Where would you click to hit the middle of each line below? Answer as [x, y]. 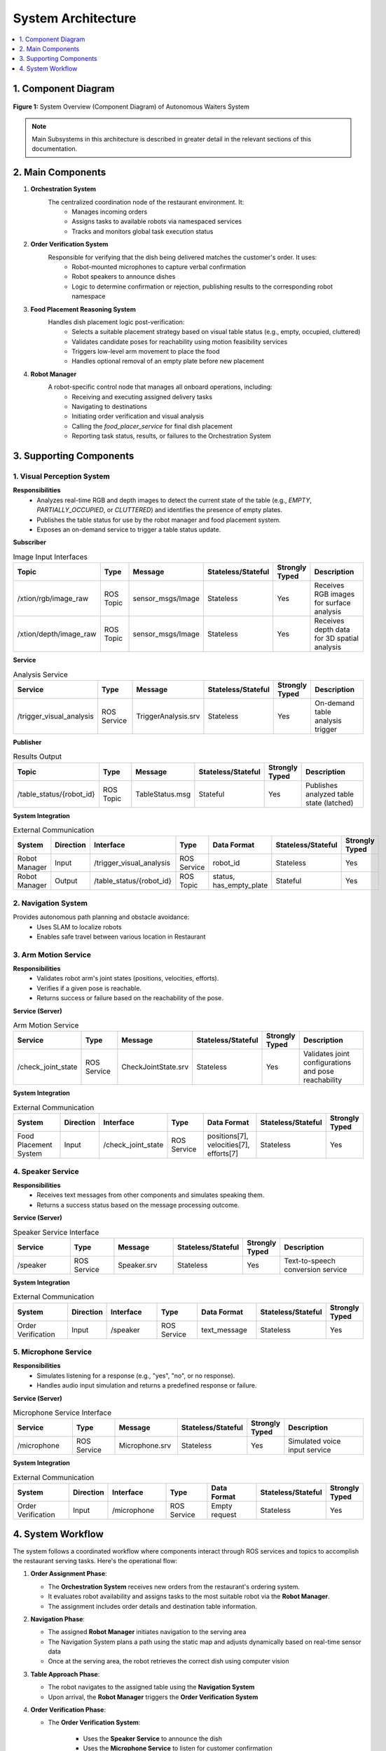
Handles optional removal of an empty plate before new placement [168, 361]
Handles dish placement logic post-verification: [116, 321]
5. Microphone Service [53, 1352]
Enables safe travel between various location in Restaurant [121, 936]
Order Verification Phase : [68, 1710]
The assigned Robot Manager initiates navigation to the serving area [147, 1632]
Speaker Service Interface [56, 1232]
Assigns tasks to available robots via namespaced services [157, 221]
